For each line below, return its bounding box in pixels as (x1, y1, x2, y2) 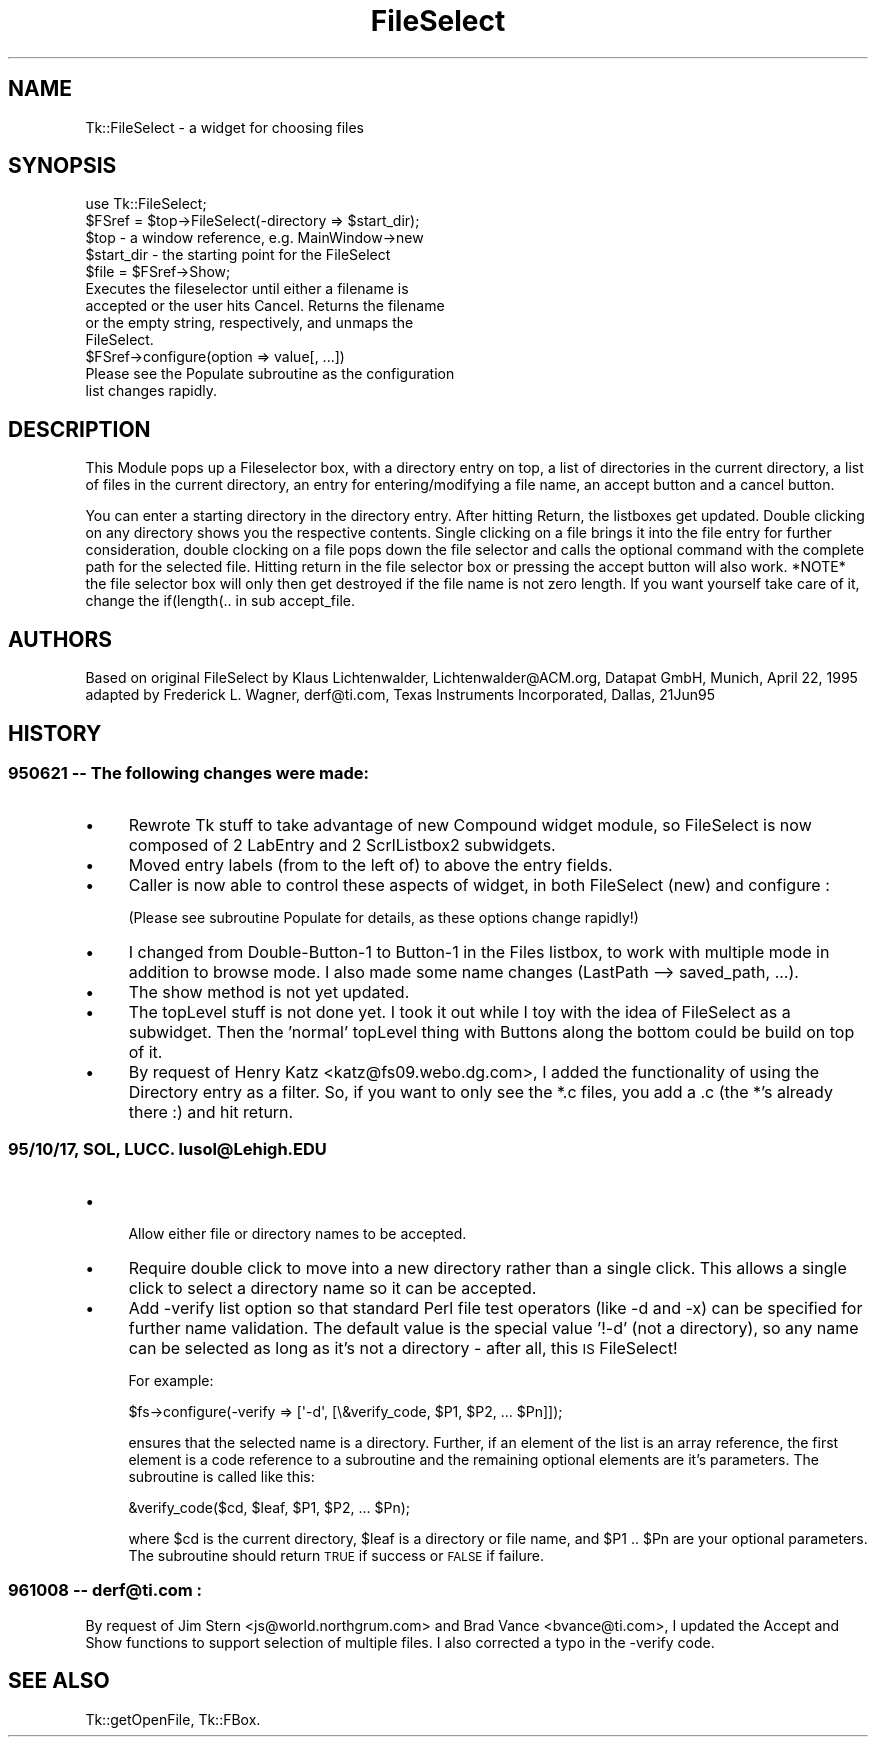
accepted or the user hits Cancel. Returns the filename (85, 297, 445, 315)
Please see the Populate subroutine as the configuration (85, 365, 455, 383)
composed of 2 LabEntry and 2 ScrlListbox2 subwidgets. (128, 835, 556, 856)
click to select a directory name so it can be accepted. (128, 1278, 537, 1299)
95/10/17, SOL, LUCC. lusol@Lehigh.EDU (8, 1138, 327, 1159)
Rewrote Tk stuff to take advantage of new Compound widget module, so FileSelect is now (128, 815, 812, 836)
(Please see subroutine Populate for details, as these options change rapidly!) (128, 909, 639, 927)
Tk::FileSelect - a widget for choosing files (85, 118, 364, 136)
